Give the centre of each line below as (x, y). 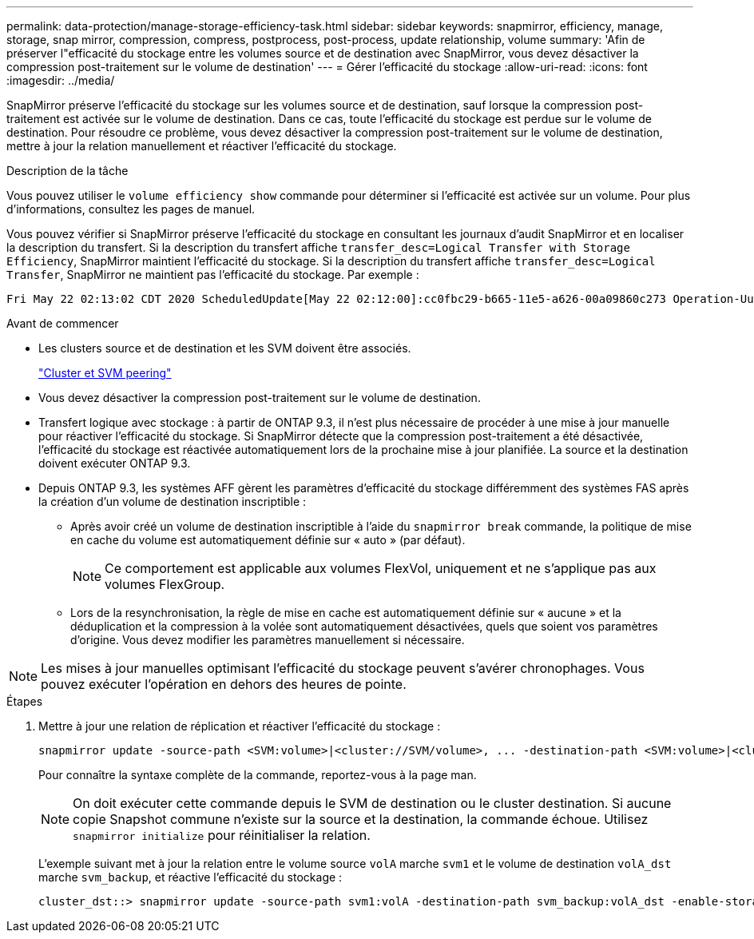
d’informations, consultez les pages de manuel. (131, 209)
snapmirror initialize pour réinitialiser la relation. (222, 835)
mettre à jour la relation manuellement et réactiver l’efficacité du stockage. (202, 146)
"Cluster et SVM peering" (105, 373)
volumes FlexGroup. (165, 584)
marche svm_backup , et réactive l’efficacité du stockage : (190, 877)
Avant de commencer (63, 323)
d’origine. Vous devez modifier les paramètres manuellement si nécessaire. (268, 640)
